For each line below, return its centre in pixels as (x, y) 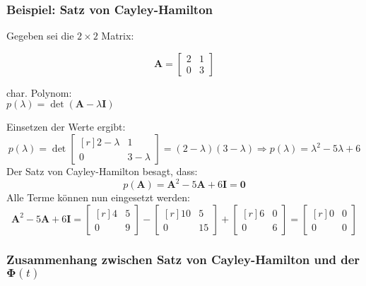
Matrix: (118, 36)
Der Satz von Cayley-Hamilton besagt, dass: (102, 171)
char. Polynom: (39, 92)
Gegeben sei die (40, 36)
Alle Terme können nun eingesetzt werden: (98, 197)
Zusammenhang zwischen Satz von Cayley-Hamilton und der (183, 259)
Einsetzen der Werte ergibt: (66, 127)
